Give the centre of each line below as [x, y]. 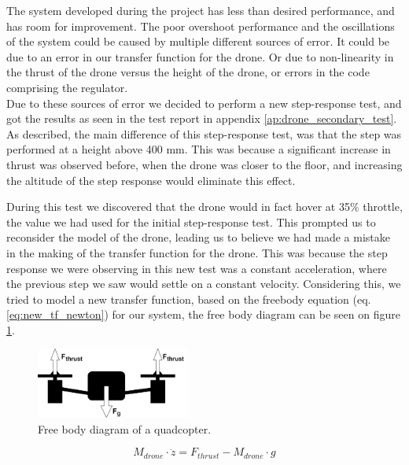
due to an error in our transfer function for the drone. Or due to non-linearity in [200, 56]
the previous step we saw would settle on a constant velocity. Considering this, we [204, 284]
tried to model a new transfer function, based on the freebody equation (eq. [189, 299]
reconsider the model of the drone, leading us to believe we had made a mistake [198, 237]
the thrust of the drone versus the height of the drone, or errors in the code [188, 72]
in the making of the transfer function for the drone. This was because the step [197, 252]
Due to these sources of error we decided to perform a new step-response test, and [204, 103]
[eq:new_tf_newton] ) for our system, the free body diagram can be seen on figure [203, 314]
